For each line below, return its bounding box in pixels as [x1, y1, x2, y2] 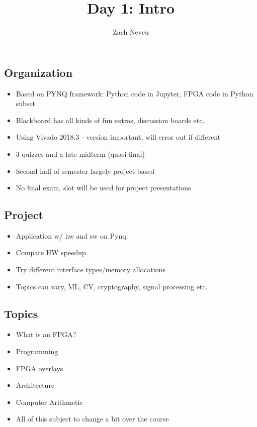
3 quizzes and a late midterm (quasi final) [16, 148, 145, 159]
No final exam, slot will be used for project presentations [16, 182, 191, 193]
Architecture [16, 380, 55, 390]
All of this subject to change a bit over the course [16, 413, 169, 424]
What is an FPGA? [16, 329, 76, 340]
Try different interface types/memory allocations [16, 264, 165, 275]
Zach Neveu [113, 27, 149, 37]
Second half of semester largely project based [16, 165, 155, 176]
